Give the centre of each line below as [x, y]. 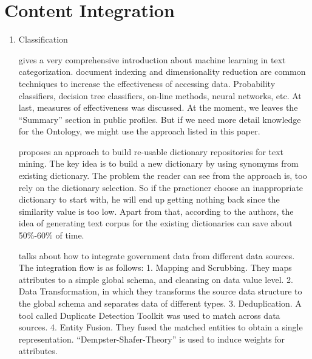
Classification [43, 39]
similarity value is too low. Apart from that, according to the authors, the [156, 211]
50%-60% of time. [51, 235]
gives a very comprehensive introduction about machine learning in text [152, 59]
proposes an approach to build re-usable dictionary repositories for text [151, 151]
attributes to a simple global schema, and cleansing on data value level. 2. [156, 279]
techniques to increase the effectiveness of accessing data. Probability [147, 83]
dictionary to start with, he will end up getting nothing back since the [149, 199]
